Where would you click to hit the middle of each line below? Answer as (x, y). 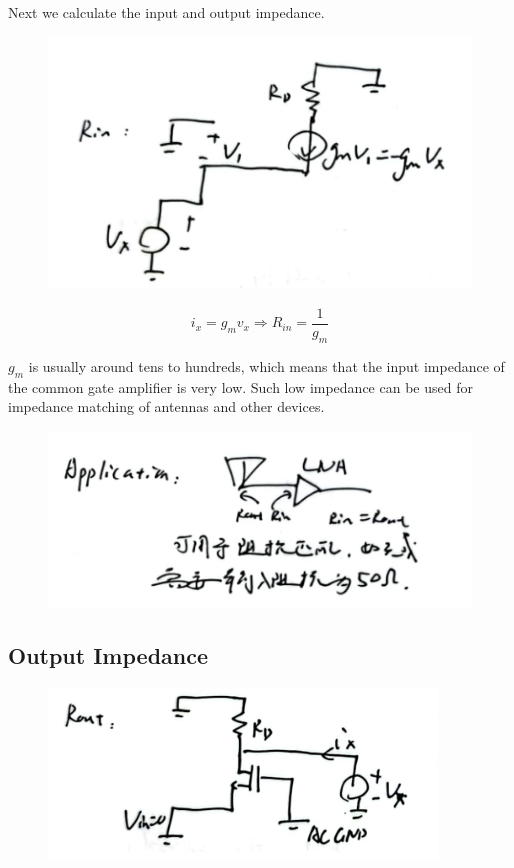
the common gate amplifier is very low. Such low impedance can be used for (240, 386)
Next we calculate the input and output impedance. (166, 12)
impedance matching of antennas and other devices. (166, 406)
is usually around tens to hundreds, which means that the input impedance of (266, 365)
